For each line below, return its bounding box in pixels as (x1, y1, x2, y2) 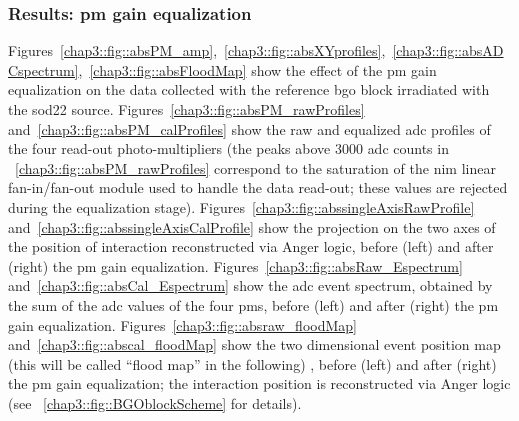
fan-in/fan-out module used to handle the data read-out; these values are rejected (8, 177, 508, 198)
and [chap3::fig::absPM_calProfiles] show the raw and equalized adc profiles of (8, 118, 491, 139)
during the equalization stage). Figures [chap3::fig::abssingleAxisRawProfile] (8, 196, 475, 217)
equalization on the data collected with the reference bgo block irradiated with (8, 79, 490, 100)
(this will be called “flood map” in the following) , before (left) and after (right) (8, 353, 497, 374)
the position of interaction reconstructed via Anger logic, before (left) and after (8, 236, 494, 257)
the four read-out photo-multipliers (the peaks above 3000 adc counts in (8, 138, 449, 159)
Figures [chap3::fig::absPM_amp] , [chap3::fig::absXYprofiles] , (8, 40, 386, 61)
